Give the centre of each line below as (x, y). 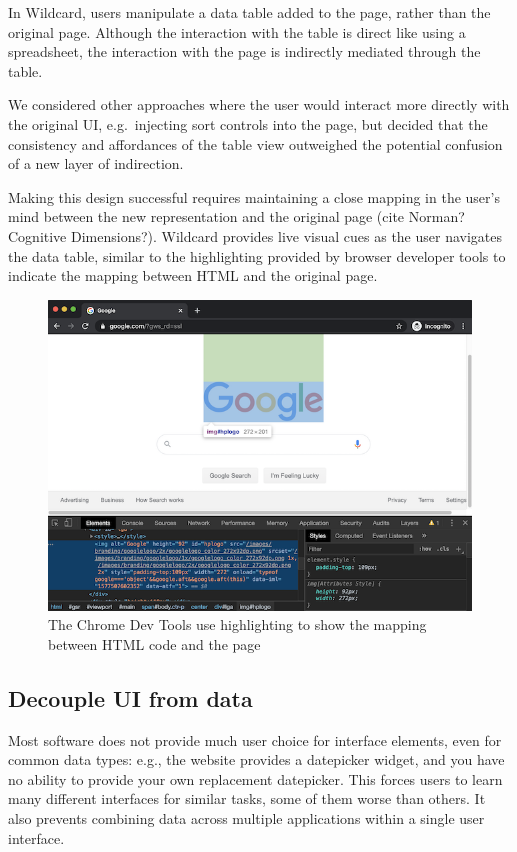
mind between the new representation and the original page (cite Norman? (236, 216)
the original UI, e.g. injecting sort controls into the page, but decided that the (248, 123)
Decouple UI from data (130, 697)
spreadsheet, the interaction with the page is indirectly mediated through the (244, 51)
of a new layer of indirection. (96, 163)
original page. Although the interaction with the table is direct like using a (237, 31)
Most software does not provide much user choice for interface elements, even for (255, 739)
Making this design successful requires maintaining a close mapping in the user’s (254, 196)
